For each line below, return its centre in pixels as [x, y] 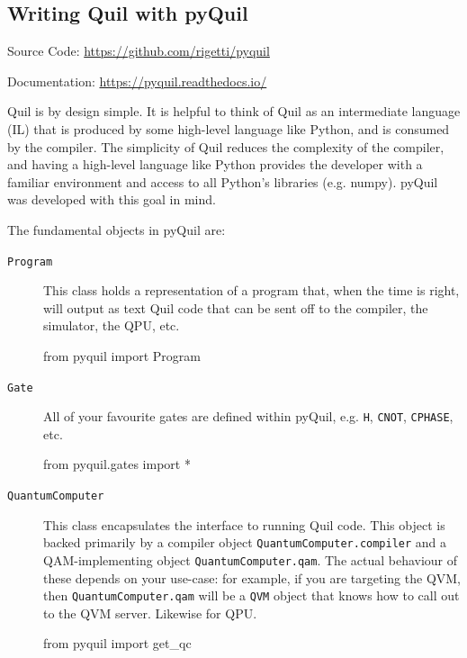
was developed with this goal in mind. [112, 199]
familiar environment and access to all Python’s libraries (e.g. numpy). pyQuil [223, 181]
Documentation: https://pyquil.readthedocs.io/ [137, 81]
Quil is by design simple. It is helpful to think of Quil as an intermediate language [234, 111]
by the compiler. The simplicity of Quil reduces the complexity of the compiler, [226, 146]
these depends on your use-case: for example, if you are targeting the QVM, [252, 577]
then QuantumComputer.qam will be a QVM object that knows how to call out [251, 595]
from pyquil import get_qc [117, 643]
